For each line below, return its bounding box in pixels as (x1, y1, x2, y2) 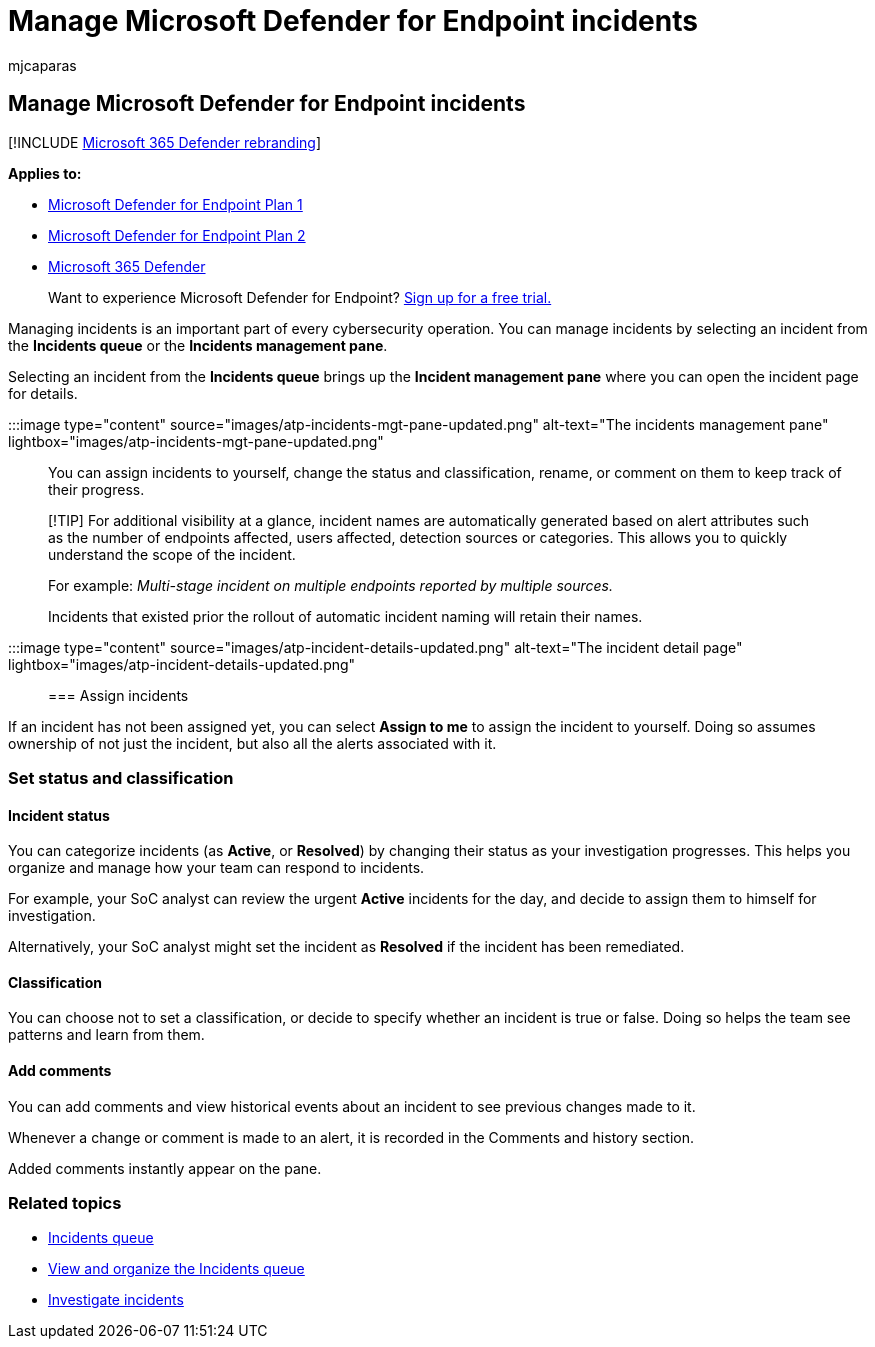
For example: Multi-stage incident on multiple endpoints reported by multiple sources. (48, 576, 614, 594)
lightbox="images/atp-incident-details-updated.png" (8, 655, 356, 673)
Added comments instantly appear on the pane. (8, 1159, 322, 1177)
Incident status (8, 806, 110, 824)
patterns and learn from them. (8, 1026, 205, 1044)
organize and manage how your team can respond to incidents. (8, 859, 425, 877)
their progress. (48, 480, 145, 498)
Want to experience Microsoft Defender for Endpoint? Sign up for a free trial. (48, 288, 552, 306)
